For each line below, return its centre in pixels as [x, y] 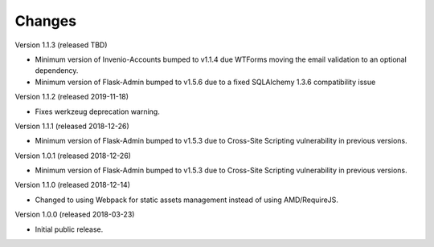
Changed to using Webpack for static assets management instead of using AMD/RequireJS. [187, 200]
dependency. [57, 71]
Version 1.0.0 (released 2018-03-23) [75, 215]
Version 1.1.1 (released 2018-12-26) [72, 126]
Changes [45, 21]
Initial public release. [69, 229]
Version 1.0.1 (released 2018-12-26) [73, 156]
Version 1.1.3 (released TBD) [61, 45]
